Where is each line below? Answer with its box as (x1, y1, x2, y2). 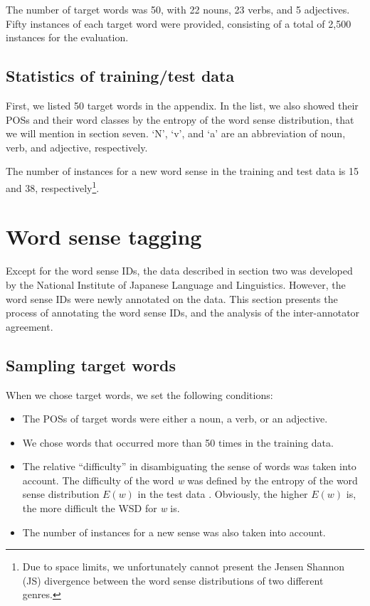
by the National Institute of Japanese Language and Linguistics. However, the (6, 277, 346, 292)
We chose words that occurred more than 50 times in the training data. (22, 435, 334, 450)
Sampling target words (6, 353, 176, 376)
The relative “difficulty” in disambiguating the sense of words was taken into (22, 459, 356, 474)
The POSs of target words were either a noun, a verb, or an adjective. (22, 411, 328, 426)
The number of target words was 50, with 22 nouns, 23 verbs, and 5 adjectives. (6, 2, 350, 16)
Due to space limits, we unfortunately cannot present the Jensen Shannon (22, 559, 345, 574)
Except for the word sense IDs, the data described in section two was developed (6, 263, 353, 278)
